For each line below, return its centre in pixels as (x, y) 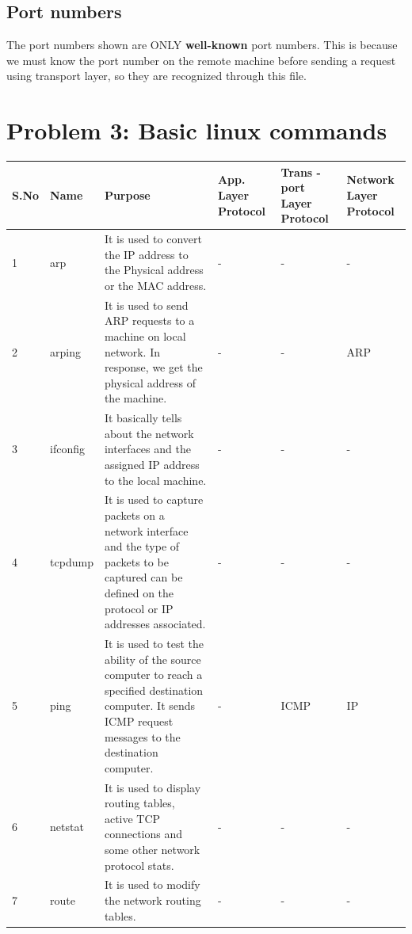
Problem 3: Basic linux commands (197, 130)
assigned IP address (152, 465)
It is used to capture (154, 499)
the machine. (135, 398)
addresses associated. (155, 624)
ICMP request (139, 721)
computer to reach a (153, 675)
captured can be (143, 577)
